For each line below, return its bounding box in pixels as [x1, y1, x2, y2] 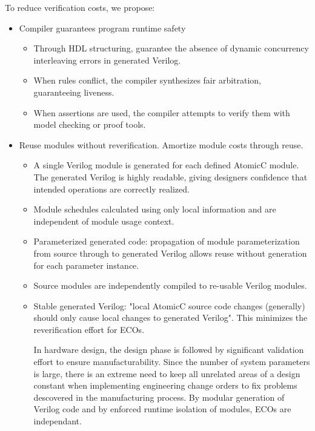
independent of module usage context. [33, 214, 174, 227]
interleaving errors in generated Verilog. [33, 53, 181, 66]
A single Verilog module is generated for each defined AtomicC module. [33, 159, 299, 171]
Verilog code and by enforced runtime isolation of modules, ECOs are [33, 403, 291, 415]
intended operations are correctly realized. [33, 182, 190, 195]
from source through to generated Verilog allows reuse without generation [33, 246, 307, 259]
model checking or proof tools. [33, 118, 146, 131]
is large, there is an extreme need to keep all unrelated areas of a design [33, 367, 300, 380]
